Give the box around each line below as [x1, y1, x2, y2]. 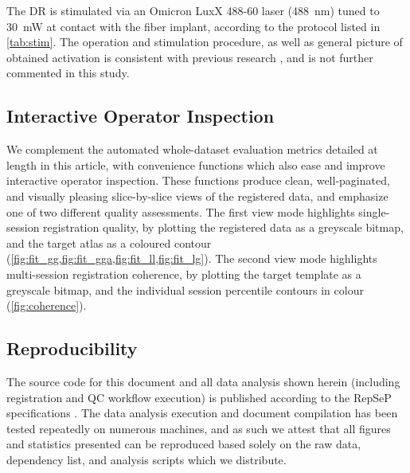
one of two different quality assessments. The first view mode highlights [6, 203, 355, 220]
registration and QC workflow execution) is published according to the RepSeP [6, 389, 392, 405]
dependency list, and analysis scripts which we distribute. [6, 451, 287, 467]
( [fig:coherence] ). [6, 297, 87, 314]
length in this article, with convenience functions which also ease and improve [6, 156, 385, 173]
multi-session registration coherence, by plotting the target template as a [6, 265, 361, 282]
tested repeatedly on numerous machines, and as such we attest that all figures [6, 420, 391, 436]
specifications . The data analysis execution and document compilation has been [6, 405, 398, 421]
